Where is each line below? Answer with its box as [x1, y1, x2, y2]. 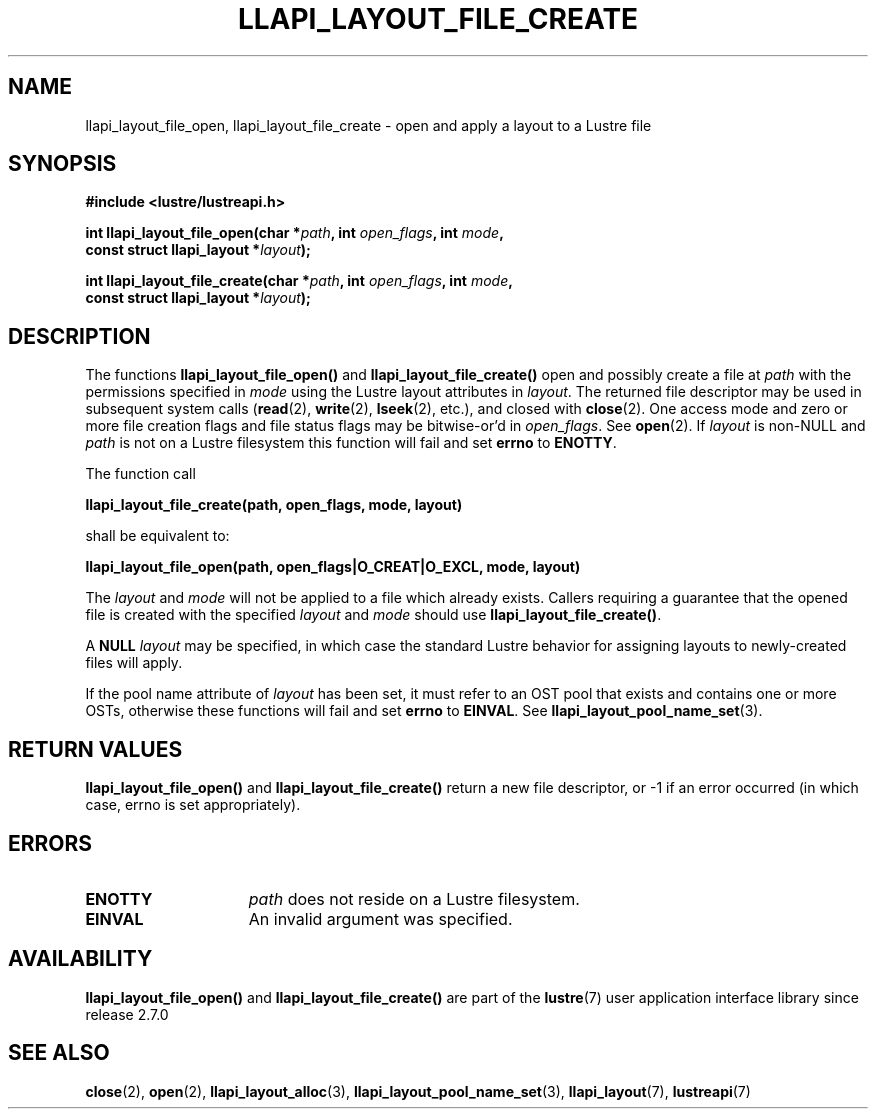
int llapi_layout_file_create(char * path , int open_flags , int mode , [85, 272, 513, 290]
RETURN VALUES [8, 736, 183, 762]
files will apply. [85, 654, 183, 672]
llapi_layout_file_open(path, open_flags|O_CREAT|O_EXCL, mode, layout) [85, 558, 581, 576]
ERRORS [8, 830, 93, 856]
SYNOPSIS [8, 151, 117, 177]
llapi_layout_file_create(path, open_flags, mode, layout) [85, 496, 463, 514]
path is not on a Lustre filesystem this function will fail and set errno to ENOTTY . [85, 434, 617, 452]
